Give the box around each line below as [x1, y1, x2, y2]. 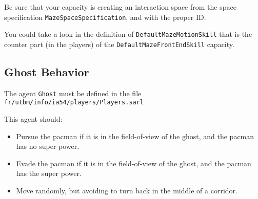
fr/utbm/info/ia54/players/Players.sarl [4, 99, 144, 106]
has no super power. [16, 141, 80, 151]
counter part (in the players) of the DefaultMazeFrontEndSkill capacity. [4, 38, 234, 49]
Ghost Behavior [4, 63, 89, 79]
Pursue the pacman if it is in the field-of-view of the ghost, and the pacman [16, 130, 254, 141]
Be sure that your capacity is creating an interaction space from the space [4, 2, 236, 12]
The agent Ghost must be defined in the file [4, 87, 142, 98]
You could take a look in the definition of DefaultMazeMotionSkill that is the [4, 29, 252, 39]
